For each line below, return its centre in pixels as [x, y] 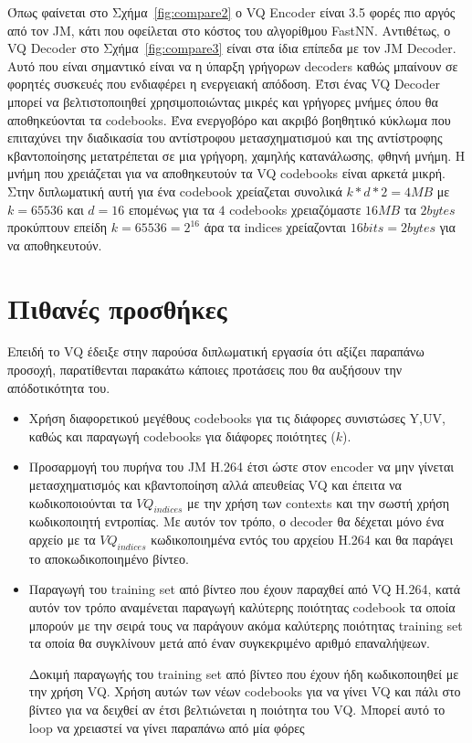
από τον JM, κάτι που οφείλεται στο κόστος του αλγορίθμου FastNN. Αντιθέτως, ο [229, 30]
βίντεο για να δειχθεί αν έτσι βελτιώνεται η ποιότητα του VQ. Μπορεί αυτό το [237, 709]
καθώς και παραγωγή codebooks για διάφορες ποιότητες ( [182, 435]
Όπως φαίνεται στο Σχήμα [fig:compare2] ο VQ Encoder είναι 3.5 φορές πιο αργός [231, 12]
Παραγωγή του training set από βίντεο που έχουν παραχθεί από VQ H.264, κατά [245, 589]
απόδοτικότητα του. [59, 387]
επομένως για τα [171, 209]
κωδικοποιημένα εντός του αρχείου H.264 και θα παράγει [302, 539]
